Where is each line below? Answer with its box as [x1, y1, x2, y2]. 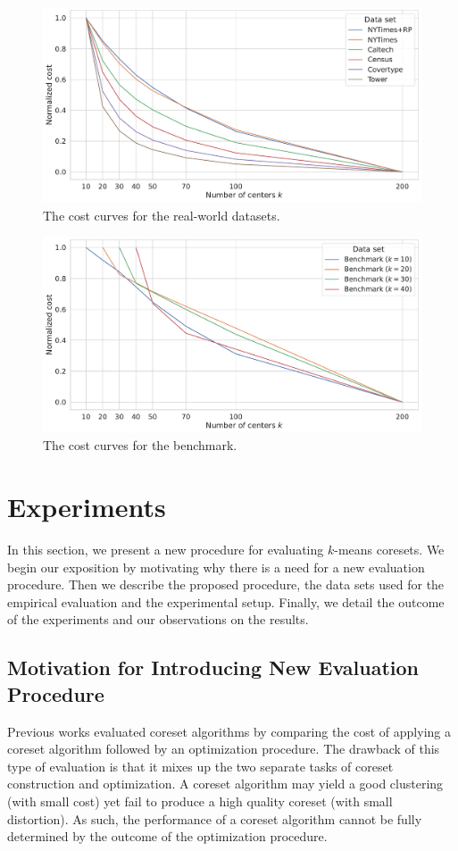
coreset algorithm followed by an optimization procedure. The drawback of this [7, 739, 440, 758]
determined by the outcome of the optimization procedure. [7, 827, 328, 846]
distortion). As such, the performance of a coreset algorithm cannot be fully [7, 809, 422, 828]
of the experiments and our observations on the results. [7, 610, 309, 629]
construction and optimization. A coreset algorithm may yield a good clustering [7, 774, 444, 793]
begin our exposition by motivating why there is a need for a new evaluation [7, 557, 425, 576]
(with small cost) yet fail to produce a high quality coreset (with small [7, 791, 393, 810]
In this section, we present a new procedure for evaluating [7, 540, 324, 558]
